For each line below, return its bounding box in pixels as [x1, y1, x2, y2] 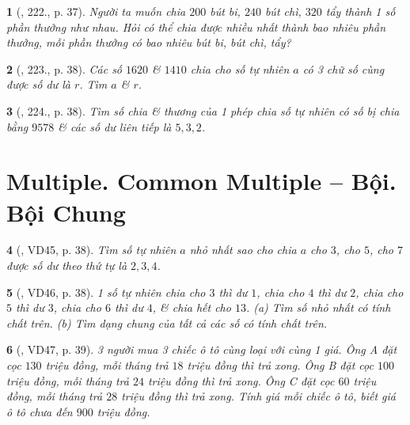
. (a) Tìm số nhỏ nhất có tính [245, 299, 391, 316]
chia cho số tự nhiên [190, 60, 290, 77]
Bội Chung [6, 195, 126, 228]
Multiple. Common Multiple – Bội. [6, 165, 397, 197]
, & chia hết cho [152, 299, 231, 316]
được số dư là [6, 76, 70, 93]
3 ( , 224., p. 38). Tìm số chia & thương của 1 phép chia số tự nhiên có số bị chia [6, 102, 400, 119]
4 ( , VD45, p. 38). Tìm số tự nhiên [6, 241, 177, 258]
